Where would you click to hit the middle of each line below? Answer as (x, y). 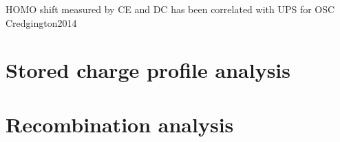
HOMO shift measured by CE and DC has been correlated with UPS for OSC (170, 9)
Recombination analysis (120, 124)
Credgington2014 (41, 22)
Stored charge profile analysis (148, 70)
